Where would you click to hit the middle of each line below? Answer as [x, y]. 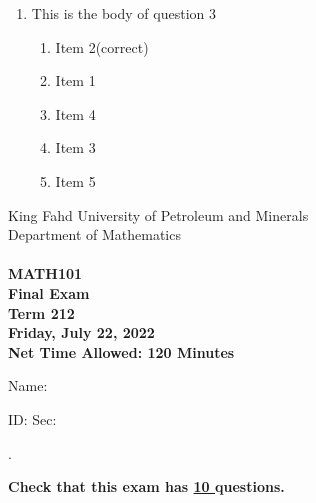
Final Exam [49, 292]
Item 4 [75, 113]
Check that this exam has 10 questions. [146, 486]
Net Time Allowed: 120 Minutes [121, 351]
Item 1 [75, 80]
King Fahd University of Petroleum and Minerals [158, 214]
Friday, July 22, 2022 [81, 332]
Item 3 [75, 147]
